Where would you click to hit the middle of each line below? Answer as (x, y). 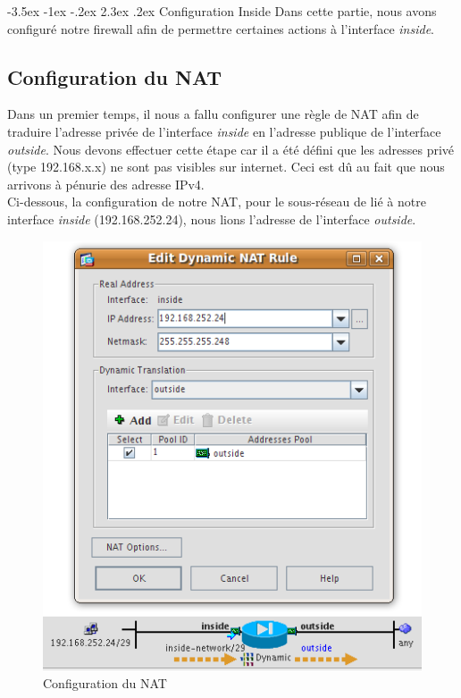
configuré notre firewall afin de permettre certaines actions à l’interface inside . (221, 28)
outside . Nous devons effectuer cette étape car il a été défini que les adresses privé (231, 149)
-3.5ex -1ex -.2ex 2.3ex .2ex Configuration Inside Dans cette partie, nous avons (222, 11)
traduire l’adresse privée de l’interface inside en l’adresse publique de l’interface (224, 131)
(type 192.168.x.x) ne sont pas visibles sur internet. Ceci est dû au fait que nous (226, 167)
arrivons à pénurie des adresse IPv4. (106, 184)
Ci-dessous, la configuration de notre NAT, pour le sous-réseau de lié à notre (217, 202)
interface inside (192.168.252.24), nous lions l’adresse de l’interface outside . (212, 219)
